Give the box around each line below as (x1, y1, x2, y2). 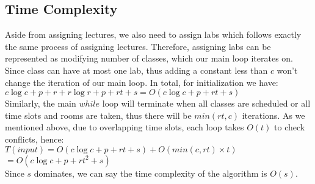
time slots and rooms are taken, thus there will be (5, 108, 192, 121)
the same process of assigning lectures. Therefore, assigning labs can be (5, 40, 271, 52)
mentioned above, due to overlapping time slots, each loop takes (5, 121, 244, 133)
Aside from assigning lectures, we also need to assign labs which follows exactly (5, 28, 302, 41)
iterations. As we (242, 108, 305, 121)
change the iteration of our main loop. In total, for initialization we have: (5, 76, 278, 88)
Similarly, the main (5, 97, 76, 110)
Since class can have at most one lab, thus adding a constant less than (5, 63, 268, 76)
